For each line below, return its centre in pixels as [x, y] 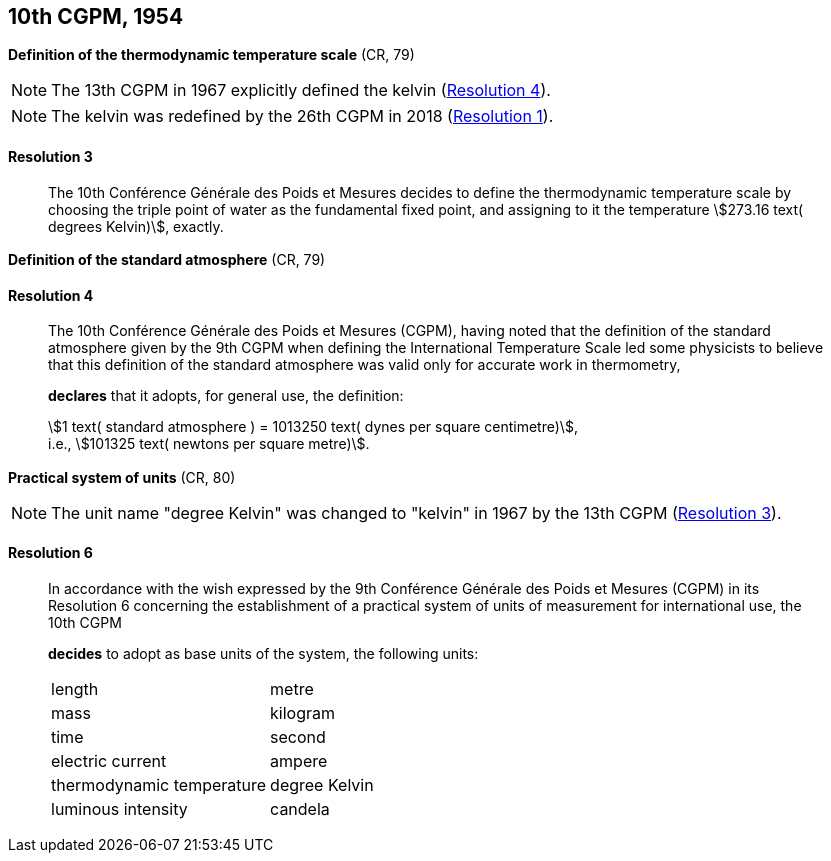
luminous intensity [119, 808]
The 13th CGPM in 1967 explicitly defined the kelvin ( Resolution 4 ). [301, 90]
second [298, 736]
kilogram [303, 712]
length [75, 688]
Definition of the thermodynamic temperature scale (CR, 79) [211, 55]
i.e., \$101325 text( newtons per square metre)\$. [209, 444]
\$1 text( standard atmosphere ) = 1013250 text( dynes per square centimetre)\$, [313, 427]
